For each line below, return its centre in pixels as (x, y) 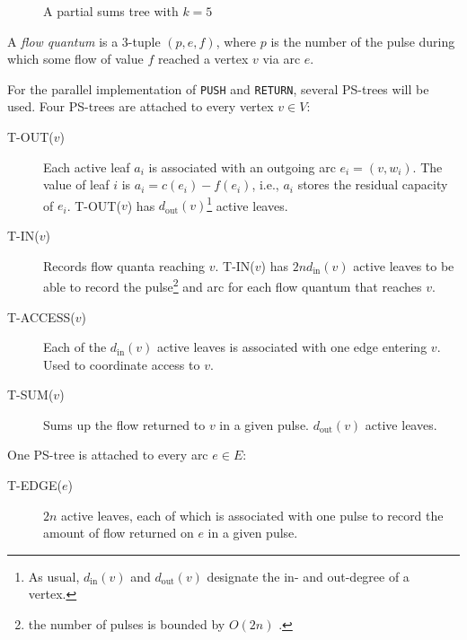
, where (236, 41)
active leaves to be (404, 265)
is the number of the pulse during (363, 41)
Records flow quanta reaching (124, 265)
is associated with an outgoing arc (242, 167)
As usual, (54, 576)
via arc (282, 59)
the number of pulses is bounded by (127, 624)
